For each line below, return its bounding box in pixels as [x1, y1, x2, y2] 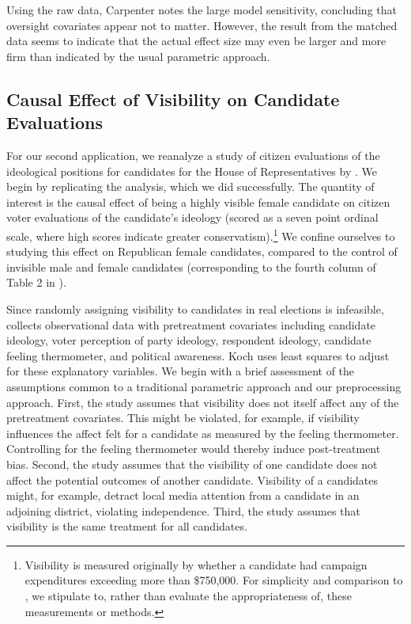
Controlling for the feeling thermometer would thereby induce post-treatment [6, 440, 381, 457]
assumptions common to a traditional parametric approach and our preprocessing [6, 378, 402, 394]
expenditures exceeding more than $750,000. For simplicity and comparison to [25, 572, 403, 588]
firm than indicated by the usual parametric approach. [6, 48, 270, 64]
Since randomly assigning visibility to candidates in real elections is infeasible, [6, 300, 384, 317]
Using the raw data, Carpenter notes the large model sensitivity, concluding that [6, 2, 397, 17]
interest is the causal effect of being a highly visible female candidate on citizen [6, 193, 390, 210]
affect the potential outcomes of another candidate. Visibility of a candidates [6, 471, 379, 488]
